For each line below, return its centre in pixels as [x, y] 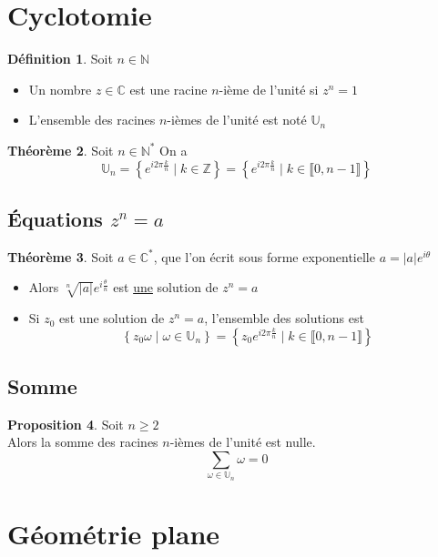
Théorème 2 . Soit [61, 150]
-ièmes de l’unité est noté [237, 120]
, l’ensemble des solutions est [284, 318]
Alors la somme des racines [83, 442]
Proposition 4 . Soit [66, 424]
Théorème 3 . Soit [61, 256]
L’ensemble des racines [92, 120]
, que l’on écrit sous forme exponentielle [264, 256]
